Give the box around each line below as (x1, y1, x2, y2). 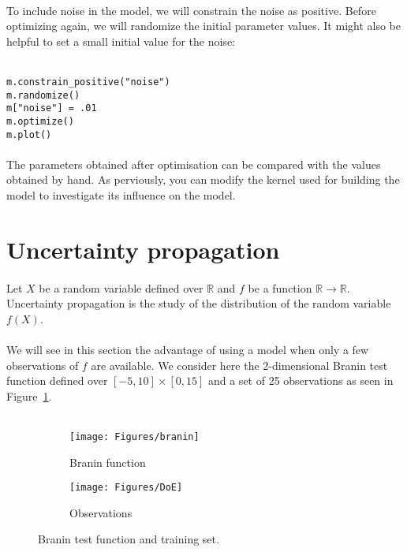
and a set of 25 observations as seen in (207, 372, 394, 389)
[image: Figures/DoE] (69, 482, 183, 494)
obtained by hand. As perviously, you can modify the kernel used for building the (6, 171, 400, 188)
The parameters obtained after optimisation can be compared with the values (6, 155, 381, 172)
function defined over (6, 372, 108, 389)
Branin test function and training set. (38, 531, 219, 547)
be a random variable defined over (39, 279, 203, 296)
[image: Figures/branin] (69, 431, 200, 442)
